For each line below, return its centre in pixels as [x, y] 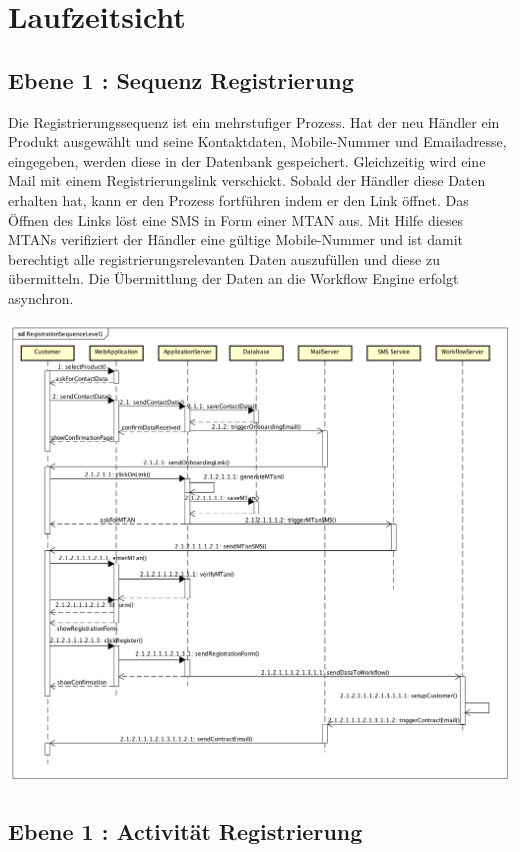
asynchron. [41, 297]
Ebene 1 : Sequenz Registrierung [181, 79]
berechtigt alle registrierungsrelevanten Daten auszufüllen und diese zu [224, 258]
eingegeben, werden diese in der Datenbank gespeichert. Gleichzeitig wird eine [247, 160]
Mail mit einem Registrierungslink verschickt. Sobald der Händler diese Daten [247, 180]
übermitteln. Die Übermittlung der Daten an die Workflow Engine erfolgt [233, 278]
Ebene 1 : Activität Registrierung [185, 830]
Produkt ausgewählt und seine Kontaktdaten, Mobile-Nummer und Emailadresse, [257, 141]
